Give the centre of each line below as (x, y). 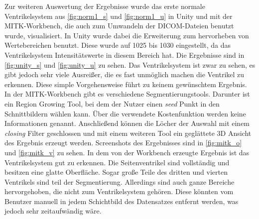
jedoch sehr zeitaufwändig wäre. (53, 211)
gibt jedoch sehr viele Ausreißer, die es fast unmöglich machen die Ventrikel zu (125, 74)
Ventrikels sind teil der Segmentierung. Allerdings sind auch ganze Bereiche (120, 181)
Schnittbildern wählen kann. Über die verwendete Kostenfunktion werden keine (125, 113)
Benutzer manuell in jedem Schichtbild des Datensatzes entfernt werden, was (122, 201)
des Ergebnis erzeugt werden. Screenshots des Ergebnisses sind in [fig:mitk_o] (123, 143)
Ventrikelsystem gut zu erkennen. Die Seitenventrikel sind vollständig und (117, 162)
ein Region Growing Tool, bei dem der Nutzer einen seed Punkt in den (112, 103)
